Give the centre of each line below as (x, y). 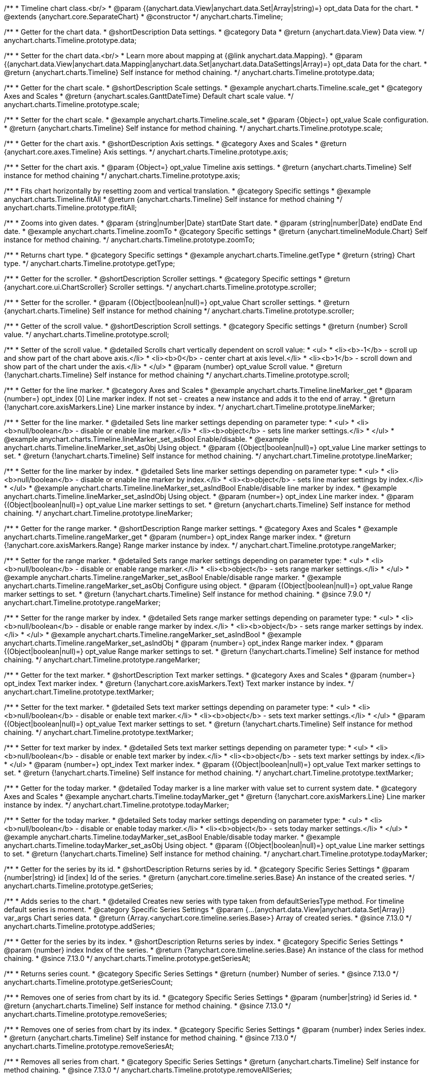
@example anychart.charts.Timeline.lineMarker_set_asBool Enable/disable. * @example (146, 439)
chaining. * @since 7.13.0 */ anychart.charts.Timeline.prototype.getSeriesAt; (127, 958)
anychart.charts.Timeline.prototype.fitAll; (71, 208)
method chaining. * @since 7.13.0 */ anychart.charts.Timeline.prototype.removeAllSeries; (148, 1070)
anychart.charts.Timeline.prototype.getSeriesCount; (89, 982)
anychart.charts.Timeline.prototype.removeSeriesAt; (89, 1046)
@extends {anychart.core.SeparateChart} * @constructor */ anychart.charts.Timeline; (143, 17)
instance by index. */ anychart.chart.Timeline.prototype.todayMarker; (117, 805)
